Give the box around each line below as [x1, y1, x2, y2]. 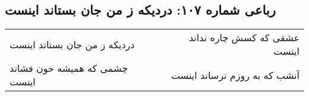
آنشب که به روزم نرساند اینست [171, 68, 299, 82]
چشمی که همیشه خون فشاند [10, 61, 128, 75]
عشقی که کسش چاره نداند [188, 31, 299, 45]
